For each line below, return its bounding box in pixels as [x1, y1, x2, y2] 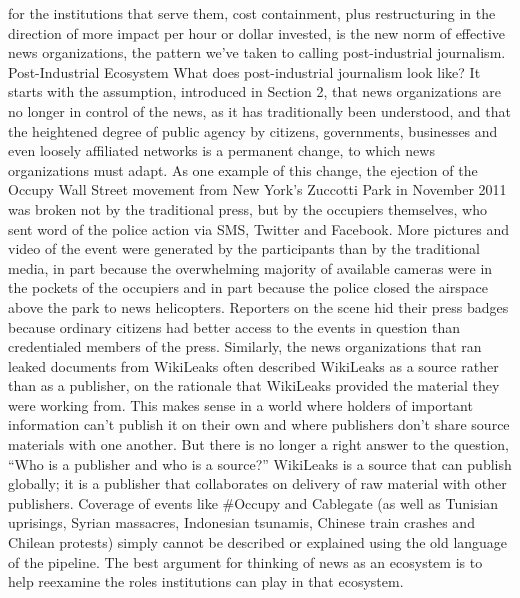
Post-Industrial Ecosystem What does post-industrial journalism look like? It [8, 61, 481, 82]
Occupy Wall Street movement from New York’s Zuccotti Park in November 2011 [8, 179, 507, 200]
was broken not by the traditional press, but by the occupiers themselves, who [8, 198, 487, 219]
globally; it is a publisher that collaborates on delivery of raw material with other [8, 473, 507, 494]
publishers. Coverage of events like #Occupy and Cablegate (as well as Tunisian [8, 492, 499, 513]
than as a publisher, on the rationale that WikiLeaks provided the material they [8, 375, 500, 396]
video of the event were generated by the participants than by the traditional [8, 238, 480, 259]
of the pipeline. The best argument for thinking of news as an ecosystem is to [8, 551, 483, 572]
